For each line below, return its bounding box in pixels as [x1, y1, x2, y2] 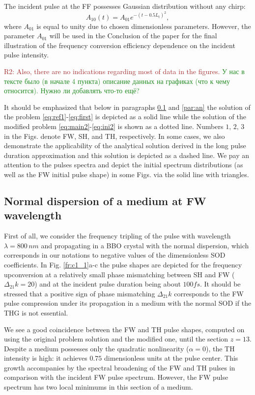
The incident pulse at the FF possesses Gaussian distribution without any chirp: [4, 1, 246, 11]
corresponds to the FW [174, 288, 244, 298]
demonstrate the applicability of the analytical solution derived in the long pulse [4, 140, 246, 151]
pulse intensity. [4, 50, 49, 60]
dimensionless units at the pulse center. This [104, 353, 238, 363]
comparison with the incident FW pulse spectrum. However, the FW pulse [4, 372, 228, 382]
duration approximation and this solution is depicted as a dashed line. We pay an [4, 150, 250, 160]
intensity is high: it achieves [4, 353, 87, 363]
